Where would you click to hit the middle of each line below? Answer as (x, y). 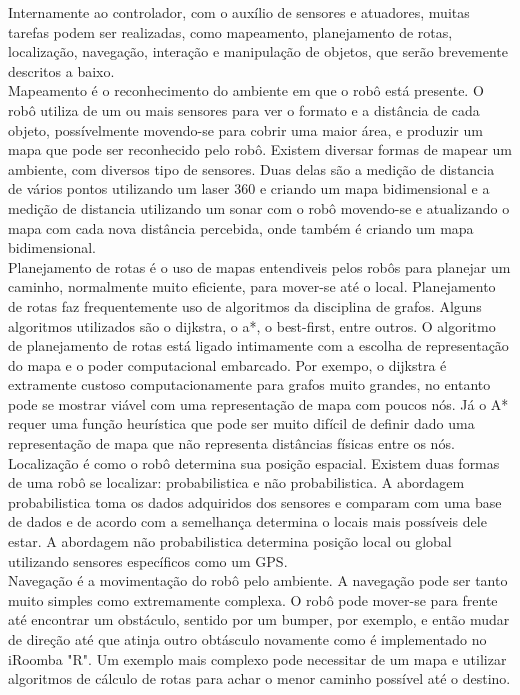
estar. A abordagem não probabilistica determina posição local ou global (230, 541)
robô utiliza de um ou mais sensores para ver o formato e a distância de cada (244, 109)
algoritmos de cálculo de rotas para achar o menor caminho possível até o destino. (259, 678)
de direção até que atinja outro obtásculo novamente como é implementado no (247, 639)
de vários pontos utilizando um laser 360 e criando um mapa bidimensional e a (249, 188)
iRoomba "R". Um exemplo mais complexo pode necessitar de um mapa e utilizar (257, 658)
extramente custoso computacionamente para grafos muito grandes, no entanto (249, 384)
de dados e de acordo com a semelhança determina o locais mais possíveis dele (247, 521)
